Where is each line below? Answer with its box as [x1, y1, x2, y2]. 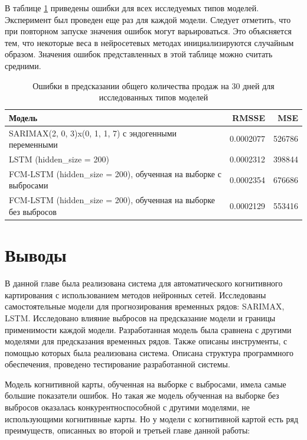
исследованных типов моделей [99, 91, 208, 103]
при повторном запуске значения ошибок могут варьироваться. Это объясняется [5, 25, 292, 37]
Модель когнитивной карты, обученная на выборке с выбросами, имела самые [5, 377, 286, 390]
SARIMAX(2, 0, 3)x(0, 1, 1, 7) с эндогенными [9, 126, 177, 139]
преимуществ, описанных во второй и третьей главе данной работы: [5, 424, 250, 436]
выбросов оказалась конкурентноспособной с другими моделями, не [5, 401, 250, 413]
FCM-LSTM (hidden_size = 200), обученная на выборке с [9, 167, 221, 180]
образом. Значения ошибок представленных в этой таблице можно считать [5, 48, 273, 60]
